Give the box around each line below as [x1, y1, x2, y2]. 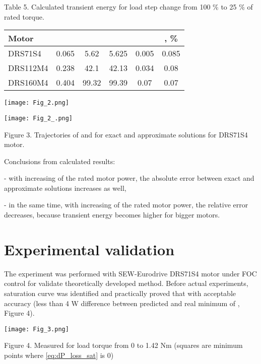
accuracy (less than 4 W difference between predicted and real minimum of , [4, 298, 240, 308]
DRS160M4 [8, 77, 48, 89]
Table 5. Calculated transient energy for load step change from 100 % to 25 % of [4, 2, 253, 12]
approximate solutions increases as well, [4, 182, 126, 193]
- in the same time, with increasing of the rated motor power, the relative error [4, 199, 248, 210]
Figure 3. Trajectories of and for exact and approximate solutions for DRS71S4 [4, 129, 248, 139]
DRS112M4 [8, 62, 48, 74]
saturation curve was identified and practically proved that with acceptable [4, 287, 236, 298]
